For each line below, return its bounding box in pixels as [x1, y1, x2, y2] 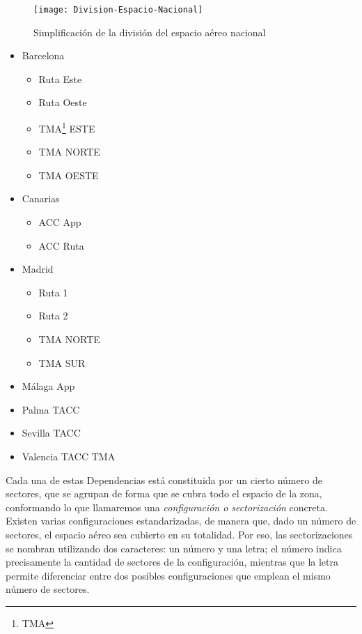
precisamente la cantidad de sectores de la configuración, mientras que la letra [6, 554, 339, 569]
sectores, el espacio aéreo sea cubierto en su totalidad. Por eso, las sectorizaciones [6, 527, 353, 541]
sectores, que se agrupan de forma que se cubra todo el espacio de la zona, [6, 486, 322, 501]
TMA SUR [38, 355, 86, 370]
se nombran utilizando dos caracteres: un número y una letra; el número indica [6, 541, 342, 555]
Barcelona [22, 48, 65, 63]
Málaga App [22, 379, 75, 393]
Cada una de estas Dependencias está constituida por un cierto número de [6, 472, 322, 487]
